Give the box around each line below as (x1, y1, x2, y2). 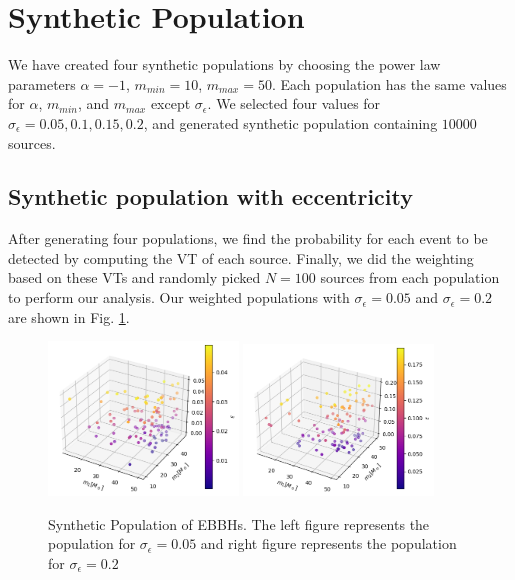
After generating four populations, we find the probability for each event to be (8, 228, 488, 249)
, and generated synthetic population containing (143, 112, 438, 133)
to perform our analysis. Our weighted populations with (8, 287, 350, 308)
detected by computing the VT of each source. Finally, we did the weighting (8, 247, 474, 268)
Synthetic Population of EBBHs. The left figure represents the (48, 513, 430, 534)
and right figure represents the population (200, 533, 457, 554)
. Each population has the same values (271, 73, 507, 94)
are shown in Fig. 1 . (8, 306, 130, 327)
